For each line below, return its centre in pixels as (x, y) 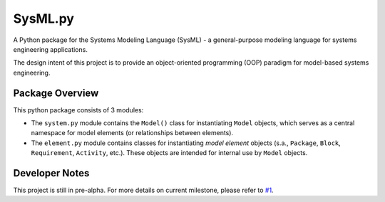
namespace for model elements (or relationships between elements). (132, 133)
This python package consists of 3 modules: (78, 110)
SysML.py (44, 18)
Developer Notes (51, 173)
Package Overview (56, 93)
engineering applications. (51, 49)
